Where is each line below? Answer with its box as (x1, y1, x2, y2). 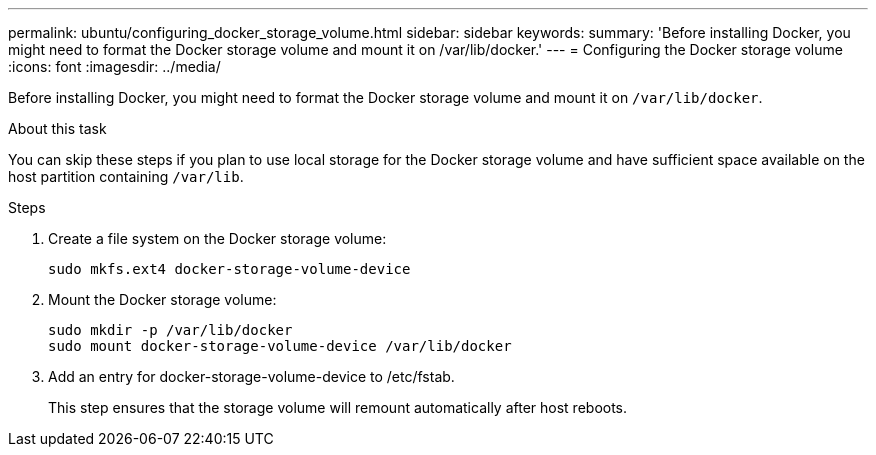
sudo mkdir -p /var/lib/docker (48, 322, 293, 338)
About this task (8, 120, 107, 137)
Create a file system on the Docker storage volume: (48, 230, 387, 247)
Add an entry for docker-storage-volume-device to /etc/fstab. (48, 368, 455, 385)
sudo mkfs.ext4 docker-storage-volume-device (48, 261, 411, 277)
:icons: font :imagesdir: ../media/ (8, 58, 221, 75)
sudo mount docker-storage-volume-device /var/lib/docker (48, 338, 512, 354)
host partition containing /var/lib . (8, 168, 244, 185)
